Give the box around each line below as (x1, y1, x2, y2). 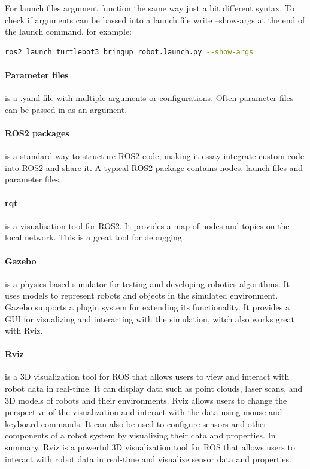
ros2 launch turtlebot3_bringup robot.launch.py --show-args (5, 47, 254, 56)
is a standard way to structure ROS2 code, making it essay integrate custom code (5, 150, 305, 162)
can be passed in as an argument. (5, 103, 127, 115)
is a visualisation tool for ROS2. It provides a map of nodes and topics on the (5, 219, 290, 232)
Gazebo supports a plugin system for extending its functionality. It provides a (5, 300, 290, 313)
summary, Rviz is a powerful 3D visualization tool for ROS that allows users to (5, 441, 295, 453)
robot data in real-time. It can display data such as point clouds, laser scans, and (5, 382, 303, 395)
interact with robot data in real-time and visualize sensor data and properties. (5, 452, 291, 465)
